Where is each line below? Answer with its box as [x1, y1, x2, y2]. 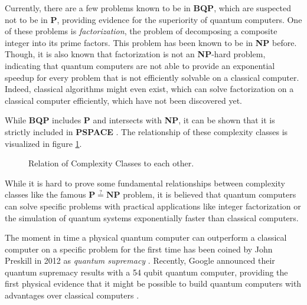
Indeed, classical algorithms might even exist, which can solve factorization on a [5, 83, 294, 95]
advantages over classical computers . [5, 289, 139, 301]
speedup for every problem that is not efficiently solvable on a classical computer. [5, 71, 299, 83]
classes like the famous [5, 188, 86, 201]
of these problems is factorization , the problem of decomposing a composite [5, 25, 277, 37]
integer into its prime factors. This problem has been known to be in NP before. [5, 36, 297, 48]
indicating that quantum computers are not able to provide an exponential [5, 59, 275, 71]
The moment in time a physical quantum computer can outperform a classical [5, 231, 287, 244]
